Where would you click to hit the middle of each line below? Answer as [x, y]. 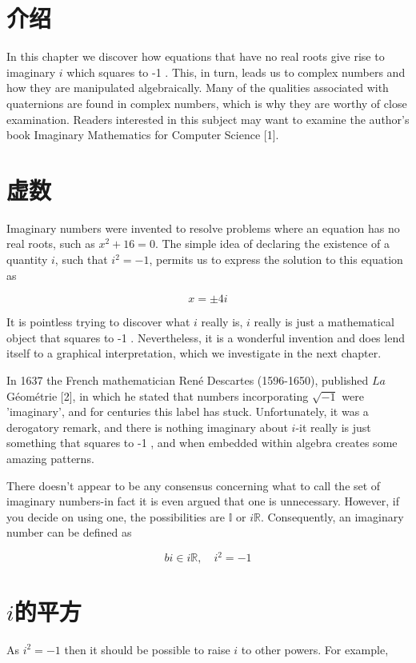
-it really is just [333, 427]
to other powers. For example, [315, 649]
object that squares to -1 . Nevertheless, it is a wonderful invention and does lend [206, 337]
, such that [81, 259]
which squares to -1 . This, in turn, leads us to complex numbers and [236, 72]
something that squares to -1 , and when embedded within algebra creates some [202, 443]
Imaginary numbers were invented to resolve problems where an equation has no [203, 228]
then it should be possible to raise [147, 649]
